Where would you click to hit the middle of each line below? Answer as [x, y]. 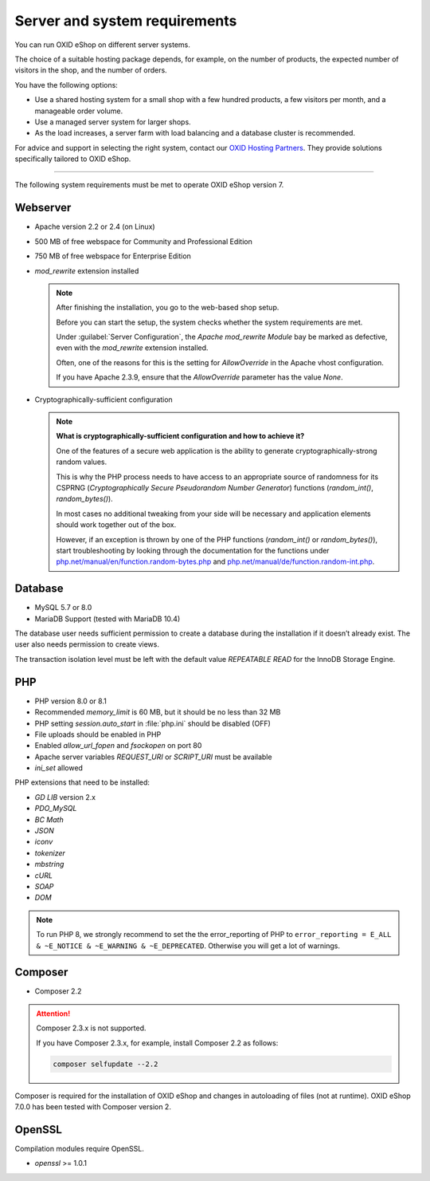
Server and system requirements [126, 21]
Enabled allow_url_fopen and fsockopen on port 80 [118, 746]
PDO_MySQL [56, 809]
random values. [82, 462]
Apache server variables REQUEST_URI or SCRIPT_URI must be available [153, 757]
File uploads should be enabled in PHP [98, 734]
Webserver [43, 208]
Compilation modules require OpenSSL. [80, 1148]
